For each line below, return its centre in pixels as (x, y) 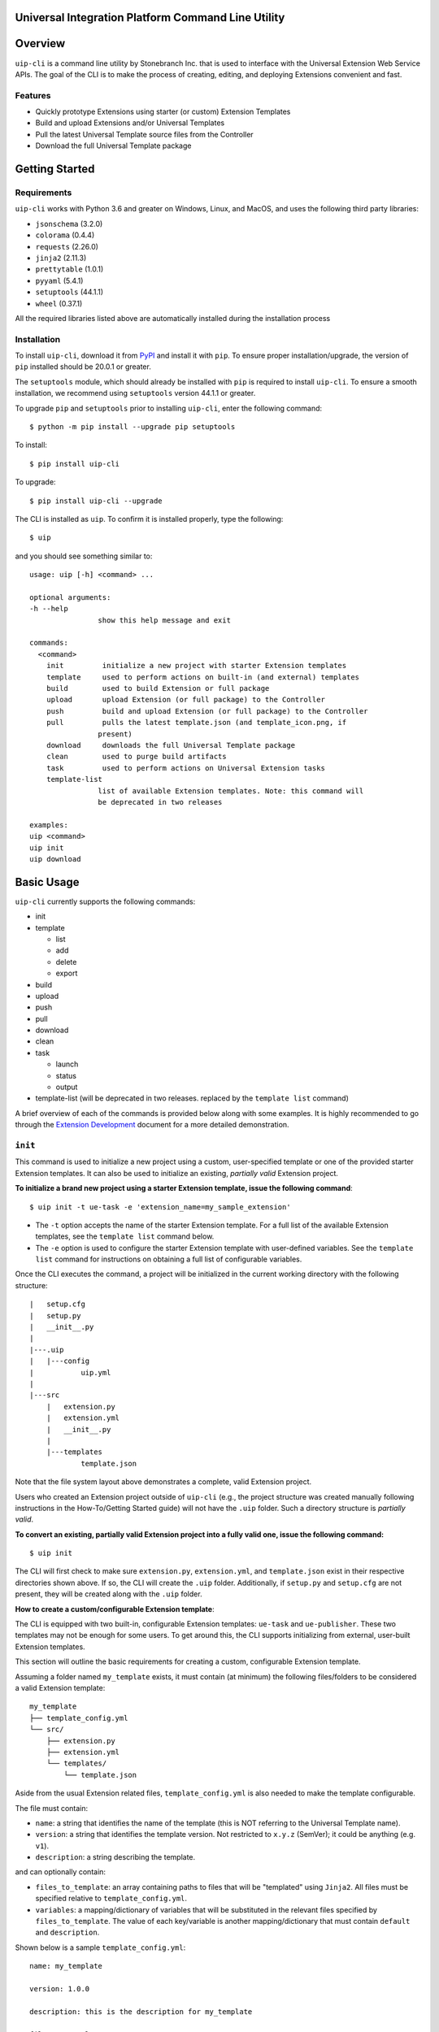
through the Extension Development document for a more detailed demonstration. (152, 1125)
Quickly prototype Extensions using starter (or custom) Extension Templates (163, 112)
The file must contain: (52, 1808)
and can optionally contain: (60, 1872)
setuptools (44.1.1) (70, 292)
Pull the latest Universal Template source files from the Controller (144, 134)
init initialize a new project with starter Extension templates (196, 666)
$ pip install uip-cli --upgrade (96, 501)
